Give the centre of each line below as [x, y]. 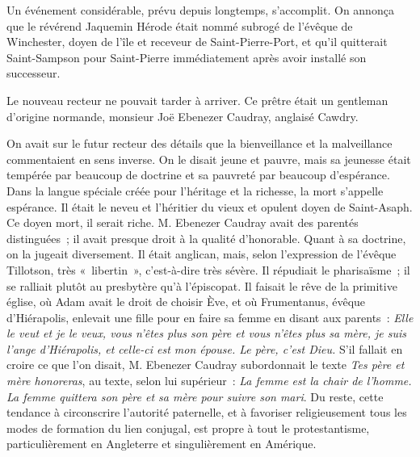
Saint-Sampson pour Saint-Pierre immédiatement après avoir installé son [187, 57]
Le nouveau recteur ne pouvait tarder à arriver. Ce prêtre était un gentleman [197, 100]
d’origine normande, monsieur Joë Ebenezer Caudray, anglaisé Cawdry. [183, 116]
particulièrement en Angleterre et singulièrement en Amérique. [162, 444]
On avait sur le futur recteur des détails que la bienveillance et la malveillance [199, 143]
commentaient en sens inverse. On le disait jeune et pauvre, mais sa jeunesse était [209, 159]
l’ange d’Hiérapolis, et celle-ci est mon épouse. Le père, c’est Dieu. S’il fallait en [205, 348]
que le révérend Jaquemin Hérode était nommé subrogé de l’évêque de [180, 25]
